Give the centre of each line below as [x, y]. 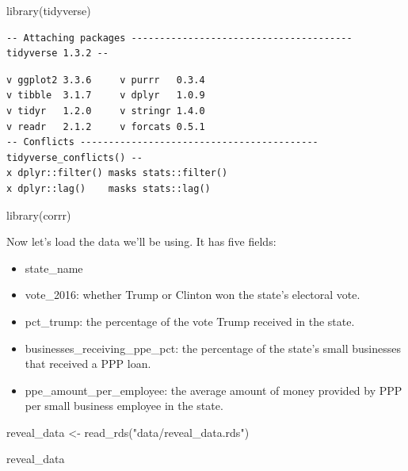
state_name [54, 268]
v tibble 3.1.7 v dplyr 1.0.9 [106, 96]
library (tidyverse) [49, 10]
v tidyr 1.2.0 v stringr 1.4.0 [106, 111]
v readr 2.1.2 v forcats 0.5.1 [106, 126]
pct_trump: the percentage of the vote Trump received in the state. [190, 321]
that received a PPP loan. [88, 364]
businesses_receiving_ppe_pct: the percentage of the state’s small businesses [213, 348]
